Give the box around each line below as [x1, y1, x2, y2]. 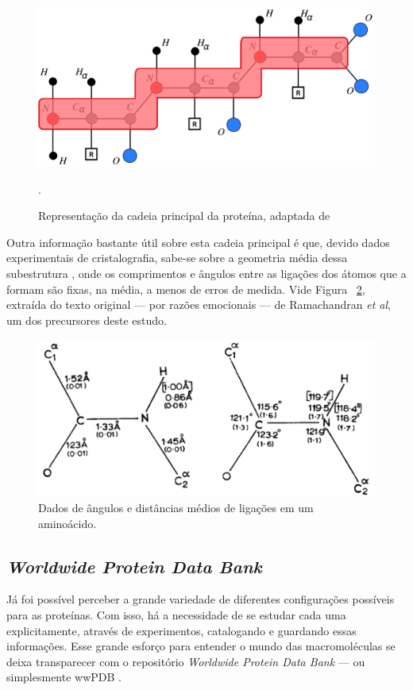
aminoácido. [38, 515, 97, 531]
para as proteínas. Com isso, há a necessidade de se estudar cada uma [6, 606, 346, 623]
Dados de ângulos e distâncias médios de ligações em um [38, 499, 314, 515]
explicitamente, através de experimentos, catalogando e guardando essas [6, 622, 357, 638]
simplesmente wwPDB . [6, 669, 122, 685]
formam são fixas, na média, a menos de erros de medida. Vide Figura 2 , [6, 280, 365, 297]
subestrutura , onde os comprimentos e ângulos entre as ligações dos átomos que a [6, 265, 407, 282]
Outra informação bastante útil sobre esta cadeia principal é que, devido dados [6, 233, 390, 250]
